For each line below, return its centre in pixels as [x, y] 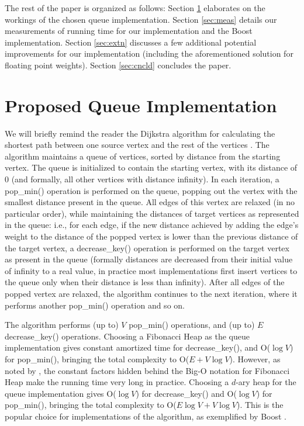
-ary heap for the [266, 382]
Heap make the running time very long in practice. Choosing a [117, 382]
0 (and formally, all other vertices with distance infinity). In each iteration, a [142, 179]
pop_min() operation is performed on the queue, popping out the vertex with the [151, 190]
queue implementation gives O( [61, 393]
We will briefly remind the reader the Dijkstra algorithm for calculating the [140, 133]
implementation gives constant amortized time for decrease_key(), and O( [138, 347]
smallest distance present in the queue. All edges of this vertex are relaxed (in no [150, 202]
